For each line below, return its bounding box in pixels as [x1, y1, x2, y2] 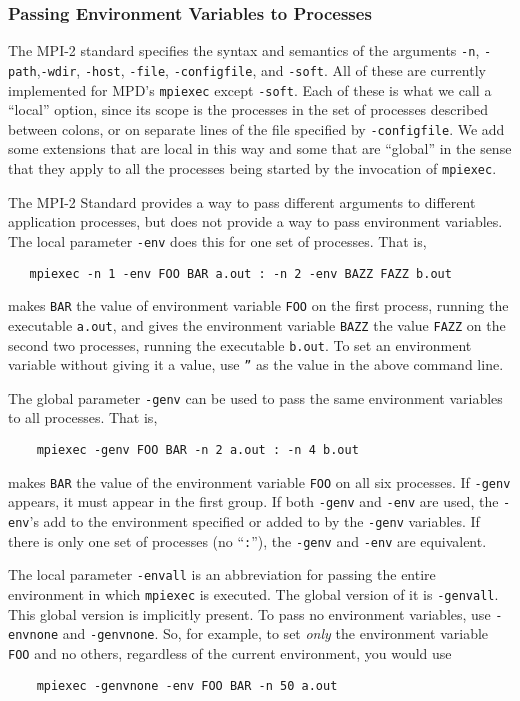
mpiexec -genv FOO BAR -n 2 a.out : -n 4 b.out [36, 443, 359, 458]
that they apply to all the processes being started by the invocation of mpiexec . [8, 158, 497, 179]
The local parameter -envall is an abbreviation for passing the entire [8, 564, 436, 585]
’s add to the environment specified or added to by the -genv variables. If [29, 511, 480, 532]
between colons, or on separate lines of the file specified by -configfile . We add [8, 118, 505, 139]
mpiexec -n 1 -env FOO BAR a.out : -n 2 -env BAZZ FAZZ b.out [29, 266, 452, 281]
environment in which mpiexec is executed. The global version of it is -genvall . [8, 584, 499, 604]
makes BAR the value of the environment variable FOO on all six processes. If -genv [8, 471, 511, 492]
